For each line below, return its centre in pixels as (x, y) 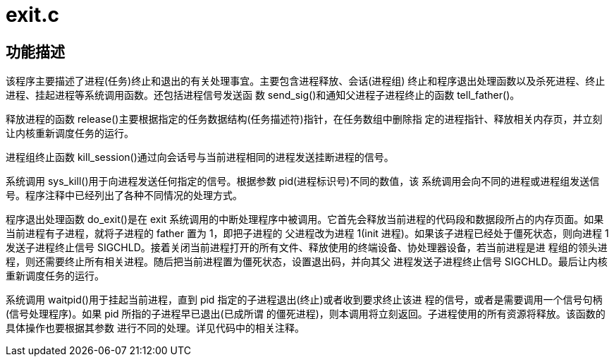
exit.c (33, 15)
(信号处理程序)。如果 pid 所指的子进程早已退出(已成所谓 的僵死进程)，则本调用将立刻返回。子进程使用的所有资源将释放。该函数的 (306, 314)
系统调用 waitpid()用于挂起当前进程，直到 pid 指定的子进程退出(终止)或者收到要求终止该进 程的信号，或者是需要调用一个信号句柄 (304, 300)
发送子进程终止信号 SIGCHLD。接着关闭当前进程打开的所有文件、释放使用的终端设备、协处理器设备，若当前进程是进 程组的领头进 (307, 248)
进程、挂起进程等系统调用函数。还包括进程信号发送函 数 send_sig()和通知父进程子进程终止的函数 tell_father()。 (263, 95)
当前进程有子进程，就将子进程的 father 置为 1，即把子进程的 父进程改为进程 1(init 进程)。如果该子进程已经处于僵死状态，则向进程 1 (307, 234)
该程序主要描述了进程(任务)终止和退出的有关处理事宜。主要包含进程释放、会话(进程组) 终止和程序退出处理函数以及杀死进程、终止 (306, 81)
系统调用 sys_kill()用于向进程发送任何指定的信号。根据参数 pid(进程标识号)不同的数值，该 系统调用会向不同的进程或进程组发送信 (303, 181)
